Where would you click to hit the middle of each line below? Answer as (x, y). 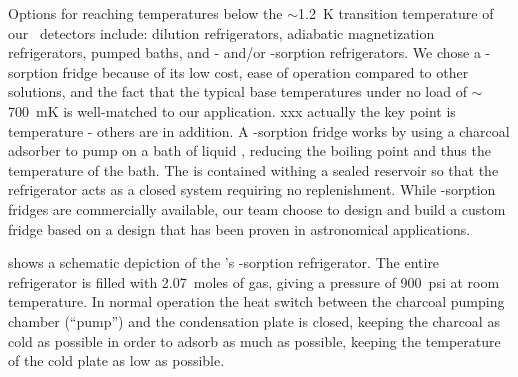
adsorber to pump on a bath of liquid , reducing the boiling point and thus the (249, 150)
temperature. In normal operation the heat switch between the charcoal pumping (256, 301)
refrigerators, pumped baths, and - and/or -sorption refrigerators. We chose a (244, 52)
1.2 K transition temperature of (395, 13)
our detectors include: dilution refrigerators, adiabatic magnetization (221, 32)
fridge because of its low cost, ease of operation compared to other (265, 71)
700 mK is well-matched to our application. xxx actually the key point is (232, 110)
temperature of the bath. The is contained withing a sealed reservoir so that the (253, 169)
